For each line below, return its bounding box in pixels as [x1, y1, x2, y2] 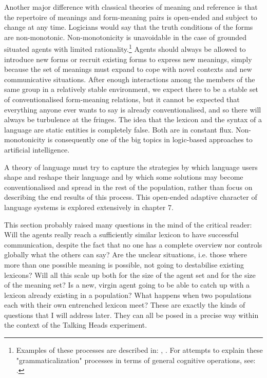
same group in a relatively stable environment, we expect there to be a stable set [4, 84, 259, 94]
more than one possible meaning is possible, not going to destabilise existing [4, 259, 244, 270]
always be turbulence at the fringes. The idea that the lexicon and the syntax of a [4, 114, 262, 125]
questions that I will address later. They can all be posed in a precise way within [4, 309, 259, 320]
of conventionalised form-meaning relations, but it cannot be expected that [4, 94, 240, 104]
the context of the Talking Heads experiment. [4, 319, 147, 330]
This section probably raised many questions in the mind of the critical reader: [4, 219, 252, 230]
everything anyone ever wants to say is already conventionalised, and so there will [4, 104, 261, 115]
